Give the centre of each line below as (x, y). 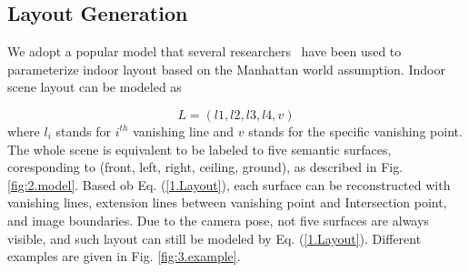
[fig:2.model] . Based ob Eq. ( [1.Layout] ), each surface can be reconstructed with (229, 184)
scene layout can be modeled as (95, 87)
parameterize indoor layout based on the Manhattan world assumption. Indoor (226, 69)
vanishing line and (184, 131)
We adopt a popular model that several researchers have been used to (205, 51)
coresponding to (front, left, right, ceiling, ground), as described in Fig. (205, 167)
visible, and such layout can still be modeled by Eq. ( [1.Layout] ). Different (215, 238)
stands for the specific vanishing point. (355, 131)
